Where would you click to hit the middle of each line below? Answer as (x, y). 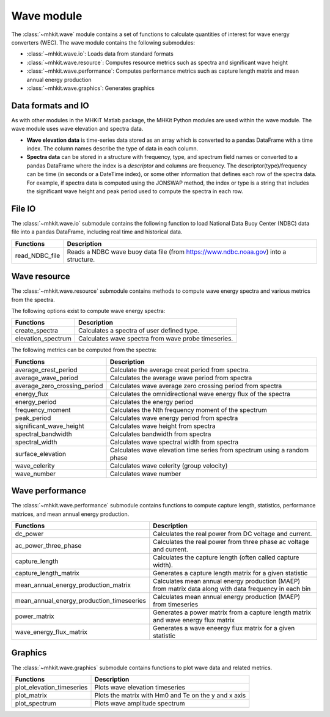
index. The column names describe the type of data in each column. (112, 148)
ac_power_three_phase (48, 545)
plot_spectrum (35, 703)
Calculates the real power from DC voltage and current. (233, 534)
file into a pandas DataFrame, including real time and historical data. (97, 232)
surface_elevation (41, 454)
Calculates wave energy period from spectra (174, 417)
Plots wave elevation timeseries (140, 687)
